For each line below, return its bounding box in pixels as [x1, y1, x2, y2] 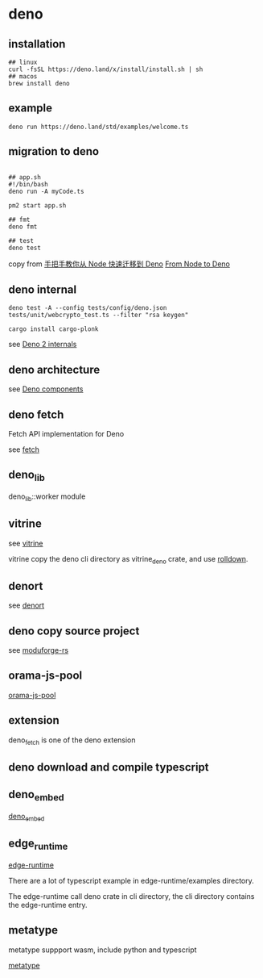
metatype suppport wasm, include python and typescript [8, 945, 197, 955]
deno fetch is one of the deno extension [8, 735, 136, 746]
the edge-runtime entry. [8, 900, 88, 909]
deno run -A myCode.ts [8, 187, 84, 195]
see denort [8, 600, 45, 610]
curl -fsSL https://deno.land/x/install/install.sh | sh [8, 65, 203, 73]
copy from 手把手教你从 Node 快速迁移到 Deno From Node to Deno [8, 259, 231, 269]
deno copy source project [8, 624, 140, 637]
